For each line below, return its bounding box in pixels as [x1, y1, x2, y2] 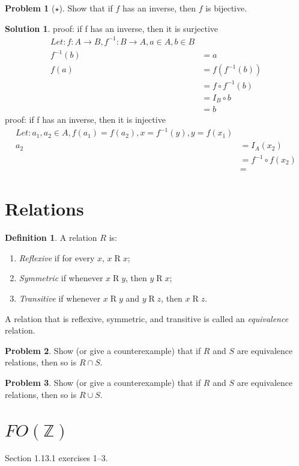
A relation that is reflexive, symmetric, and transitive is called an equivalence [5, 312, 289, 325]
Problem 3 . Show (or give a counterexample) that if [5, 376, 201, 388]
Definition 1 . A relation [5, 231, 97, 244]
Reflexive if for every [19, 251, 95, 264]
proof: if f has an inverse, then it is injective [5, 113, 166, 126]
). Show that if [59, 2, 113, 14]
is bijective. [205, 2, 247, 14]
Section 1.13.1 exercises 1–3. [5, 452, 108, 464]
